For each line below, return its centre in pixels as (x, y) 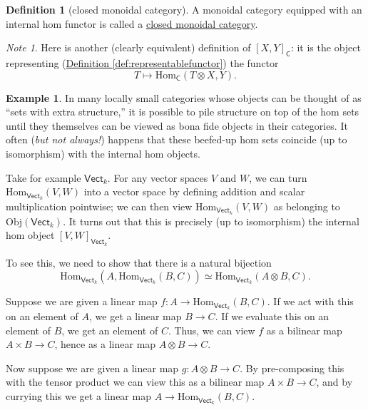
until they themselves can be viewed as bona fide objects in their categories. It (177, 125)
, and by (334, 382)
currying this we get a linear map (78, 396)
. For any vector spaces (158, 177)
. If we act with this (310, 301)
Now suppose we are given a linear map (92, 368)
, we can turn (278, 177)
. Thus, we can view (211, 330)
